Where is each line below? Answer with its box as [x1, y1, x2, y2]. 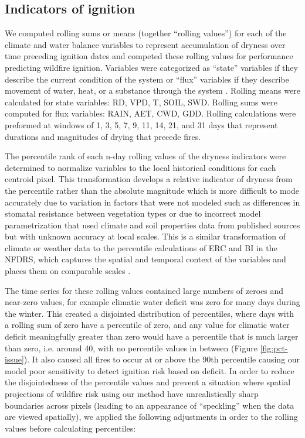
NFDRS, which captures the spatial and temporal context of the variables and [5, 253, 286, 265]
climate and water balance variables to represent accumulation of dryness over [5, 38, 286, 50]
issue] [5, 353, 24, 365]
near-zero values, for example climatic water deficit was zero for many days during [5, 296, 300, 308]
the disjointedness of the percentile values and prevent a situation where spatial [5, 376, 291, 388]
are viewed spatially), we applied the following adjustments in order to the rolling [5, 410, 298, 423]
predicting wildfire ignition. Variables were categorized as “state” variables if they [5, 61, 298, 73]
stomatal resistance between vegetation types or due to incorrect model [5, 207, 261, 220]
